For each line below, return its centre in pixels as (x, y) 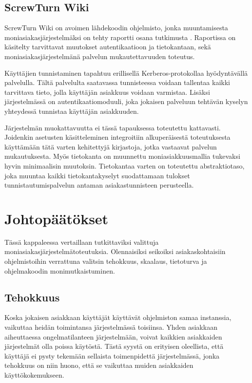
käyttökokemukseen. (34, 374)
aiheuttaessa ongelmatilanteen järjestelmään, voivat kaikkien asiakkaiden (113, 336)
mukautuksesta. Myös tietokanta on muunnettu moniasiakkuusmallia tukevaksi (122, 156)
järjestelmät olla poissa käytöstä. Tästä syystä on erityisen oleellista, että (114, 346)
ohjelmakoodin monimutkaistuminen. (60, 270)
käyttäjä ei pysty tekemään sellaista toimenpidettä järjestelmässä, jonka (112, 355)
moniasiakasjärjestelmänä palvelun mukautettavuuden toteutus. (100, 56)
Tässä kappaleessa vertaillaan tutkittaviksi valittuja (82, 242)
